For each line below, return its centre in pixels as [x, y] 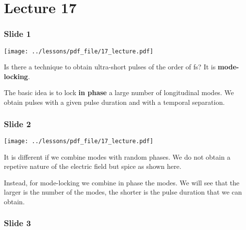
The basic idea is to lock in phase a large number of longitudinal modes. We [119, 92]
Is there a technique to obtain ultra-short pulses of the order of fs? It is [110, 67]
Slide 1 [17, 34]
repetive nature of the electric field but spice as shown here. [93, 166]
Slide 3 [17, 223]
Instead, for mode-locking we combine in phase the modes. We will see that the [122, 182]
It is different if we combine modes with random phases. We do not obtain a [117, 156]
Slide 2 [17, 123]
